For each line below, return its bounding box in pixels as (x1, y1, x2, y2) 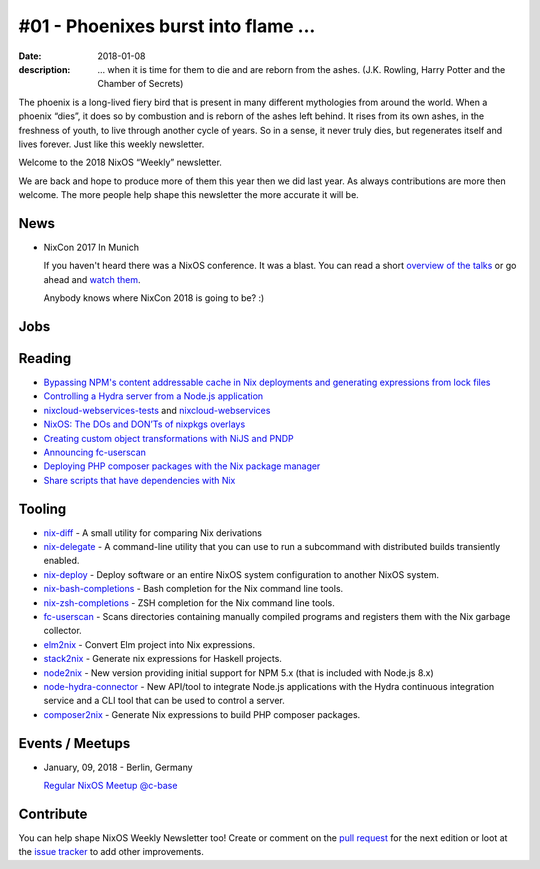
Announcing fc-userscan (43, 446, 147, 459)
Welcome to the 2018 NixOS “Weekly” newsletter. (18, 156, 222, 169)
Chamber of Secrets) (97, 78, 184, 90)
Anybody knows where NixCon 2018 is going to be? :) (43, 292, 265, 304)
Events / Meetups (18, 735, 131, 752)
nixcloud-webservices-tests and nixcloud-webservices (43, 404, 271, 416)
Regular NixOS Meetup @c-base (43, 780, 178, 792)
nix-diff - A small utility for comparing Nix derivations (43, 526, 262, 539)
